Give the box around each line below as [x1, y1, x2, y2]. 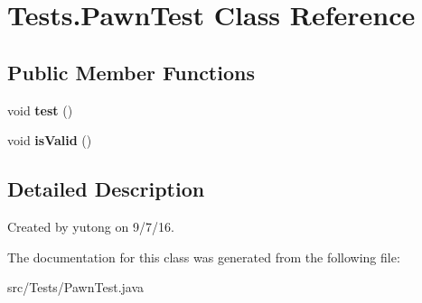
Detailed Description [7, 175, 205, 203]
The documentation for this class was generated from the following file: [7, 247, 400, 266]
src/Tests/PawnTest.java [7, 278, 145, 297]
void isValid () [7, 131, 92, 150]
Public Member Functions [7, 58, 255, 86]
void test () [7, 100, 73, 119]
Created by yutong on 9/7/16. [7, 216, 174, 235]
